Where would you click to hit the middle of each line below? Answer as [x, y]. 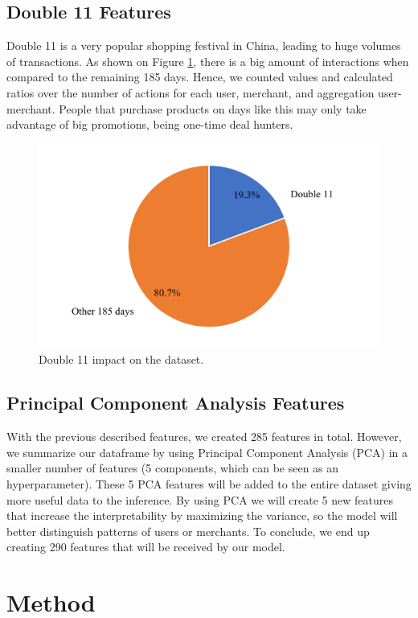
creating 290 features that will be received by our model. [146, 547]
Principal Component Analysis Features [176, 403]
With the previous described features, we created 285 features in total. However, [204, 437]
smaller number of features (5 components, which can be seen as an [173, 468]
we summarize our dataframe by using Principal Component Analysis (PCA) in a [207, 452]
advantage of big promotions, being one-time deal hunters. [150, 124]
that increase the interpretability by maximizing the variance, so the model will [202, 515]
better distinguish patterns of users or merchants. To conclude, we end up [188, 531]
